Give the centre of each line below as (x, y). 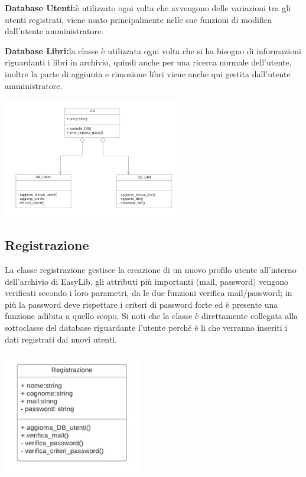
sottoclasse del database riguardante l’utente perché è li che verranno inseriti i (146, 327)
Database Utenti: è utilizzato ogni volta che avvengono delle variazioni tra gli (148, 8)
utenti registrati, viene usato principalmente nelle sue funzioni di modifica (138, 19)
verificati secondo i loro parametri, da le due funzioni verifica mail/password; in (149, 293)
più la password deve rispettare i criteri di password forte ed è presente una (141, 304)
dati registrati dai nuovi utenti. (61, 339)
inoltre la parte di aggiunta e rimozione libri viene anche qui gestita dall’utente (148, 73)
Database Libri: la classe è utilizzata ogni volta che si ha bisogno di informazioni (153, 50)
